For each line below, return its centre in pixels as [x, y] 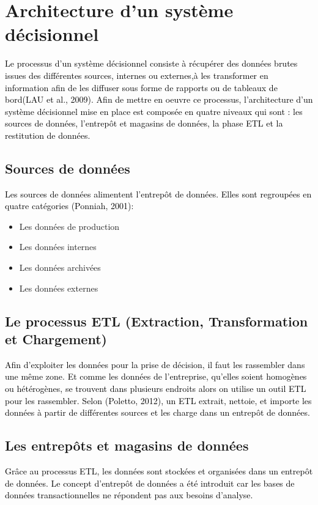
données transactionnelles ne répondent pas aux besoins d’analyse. [129, 495]
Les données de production [69, 226]
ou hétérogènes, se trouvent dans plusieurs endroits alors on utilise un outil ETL [156, 389]
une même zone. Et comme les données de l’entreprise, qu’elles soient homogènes [156, 376]
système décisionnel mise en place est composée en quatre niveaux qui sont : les [154, 111]
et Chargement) [56, 339]
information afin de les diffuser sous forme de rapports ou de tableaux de [141, 87]
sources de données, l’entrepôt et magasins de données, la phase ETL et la [144, 123]
